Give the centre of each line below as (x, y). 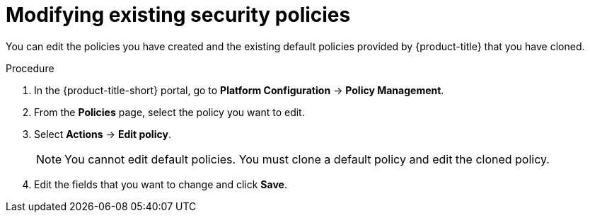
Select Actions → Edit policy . (103, 134)
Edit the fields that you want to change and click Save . (161, 184)
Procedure (30, 68)
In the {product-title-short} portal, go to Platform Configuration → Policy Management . (239, 90)
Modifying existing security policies (178, 15)
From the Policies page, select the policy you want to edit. (169, 112)
